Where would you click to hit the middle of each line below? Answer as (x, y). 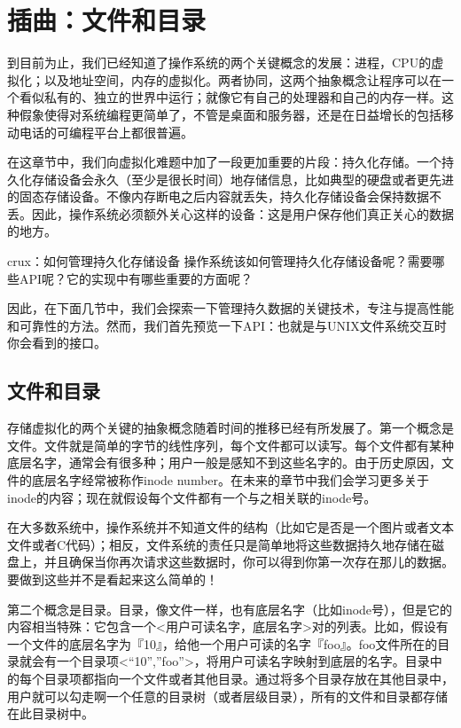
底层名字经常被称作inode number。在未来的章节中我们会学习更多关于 (230, 480)
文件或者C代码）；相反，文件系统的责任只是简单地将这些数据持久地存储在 (220, 544)
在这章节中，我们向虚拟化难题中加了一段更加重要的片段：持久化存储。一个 (224, 162)
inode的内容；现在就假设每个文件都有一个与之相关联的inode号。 (192, 497)
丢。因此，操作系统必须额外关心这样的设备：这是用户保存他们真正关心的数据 (230, 213)
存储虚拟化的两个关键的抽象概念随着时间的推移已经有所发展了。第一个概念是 (230, 428)
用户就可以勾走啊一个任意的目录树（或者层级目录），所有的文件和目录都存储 (227, 696)
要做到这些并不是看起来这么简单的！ (113, 579)
